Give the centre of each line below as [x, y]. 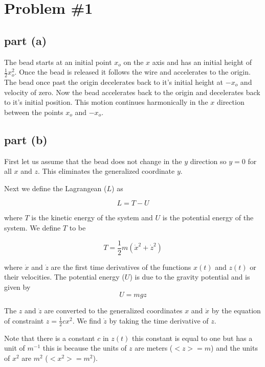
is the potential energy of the [208, 217]
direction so [208, 161]
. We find [87, 320]
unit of [15, 348]
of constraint [24, 320]
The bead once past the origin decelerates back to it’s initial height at [114, 82]
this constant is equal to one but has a [192, 338]
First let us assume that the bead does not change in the [93, 161]
